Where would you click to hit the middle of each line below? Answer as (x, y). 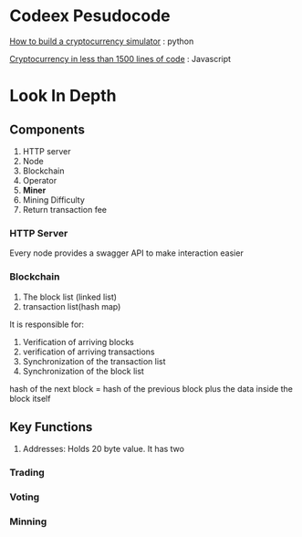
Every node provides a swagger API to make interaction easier (126, 253)
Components (47, 129)
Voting (25, 497)
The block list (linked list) (69, 297)
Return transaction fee (65, 209)
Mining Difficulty (53, 200)
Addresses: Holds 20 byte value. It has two (104, 449)
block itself (30, 398)
